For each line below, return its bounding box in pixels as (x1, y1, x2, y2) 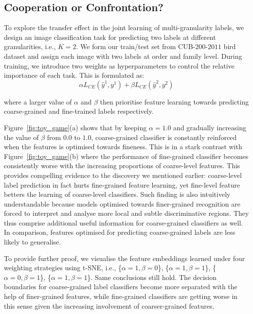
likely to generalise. (4, 237, 61, 247)
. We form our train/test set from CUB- (76, 41, 196, 52)
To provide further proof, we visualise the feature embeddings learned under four (4, 253, 245, 263)
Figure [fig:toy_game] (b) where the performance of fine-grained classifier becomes (4, 151, 249, 161)
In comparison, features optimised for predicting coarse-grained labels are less (4, 227, 235, 237)
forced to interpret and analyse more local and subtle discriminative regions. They (4, 208, 249, 218)
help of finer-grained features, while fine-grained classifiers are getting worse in (4, 291, 238, 301)
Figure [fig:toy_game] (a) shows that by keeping (4, 122, 147, 132)
